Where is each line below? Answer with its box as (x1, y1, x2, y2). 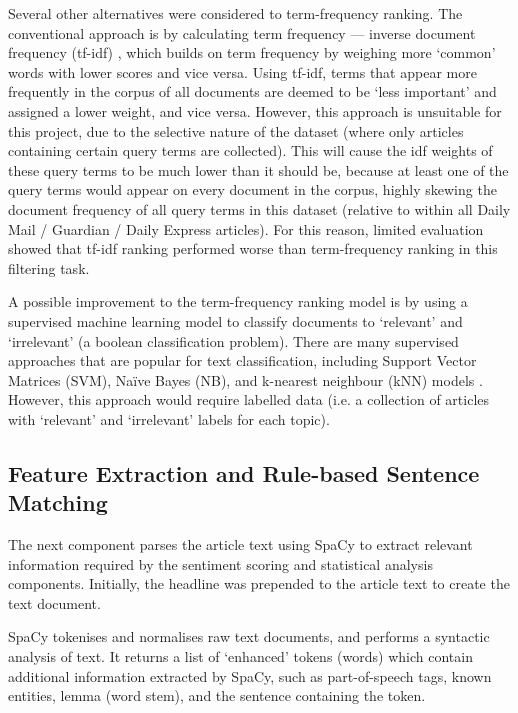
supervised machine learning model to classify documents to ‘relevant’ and (8, 310, 463, 331)
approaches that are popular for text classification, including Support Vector (8, 350, 477, 371)
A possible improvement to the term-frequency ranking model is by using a (8, 291, 468, 312)
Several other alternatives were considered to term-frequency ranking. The (8, 3, 463, 23)
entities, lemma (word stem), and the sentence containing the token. (8, 685, 426, 706)
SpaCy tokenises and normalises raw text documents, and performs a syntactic (8, 626, 490, 647)
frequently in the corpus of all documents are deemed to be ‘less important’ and (8, 81, 497, 102)
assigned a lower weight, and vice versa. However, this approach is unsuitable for (8, 100, 502, 121)
